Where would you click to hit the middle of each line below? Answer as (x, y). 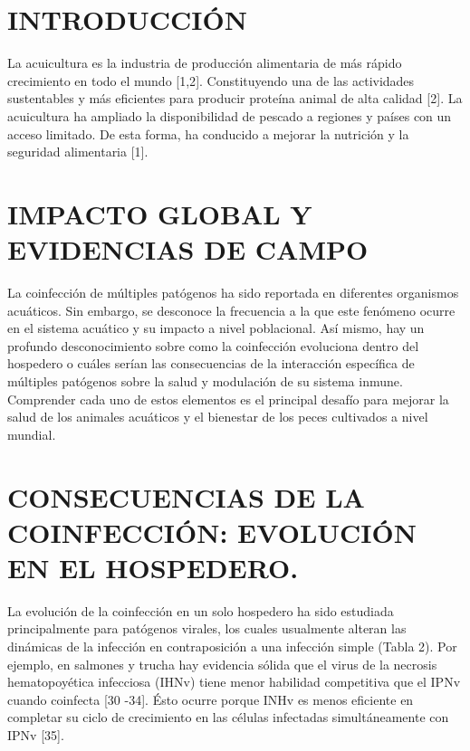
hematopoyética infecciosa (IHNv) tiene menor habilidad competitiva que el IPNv (234, 682)
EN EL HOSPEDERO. (153, 567)
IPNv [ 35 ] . (36, 735)
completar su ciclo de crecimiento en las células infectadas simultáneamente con (228, 717)
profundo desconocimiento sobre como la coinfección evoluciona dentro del (213, 345)
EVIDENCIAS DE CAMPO (188, 249)
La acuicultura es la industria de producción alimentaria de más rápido (205, 63)
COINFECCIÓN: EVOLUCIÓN (212, 532)
